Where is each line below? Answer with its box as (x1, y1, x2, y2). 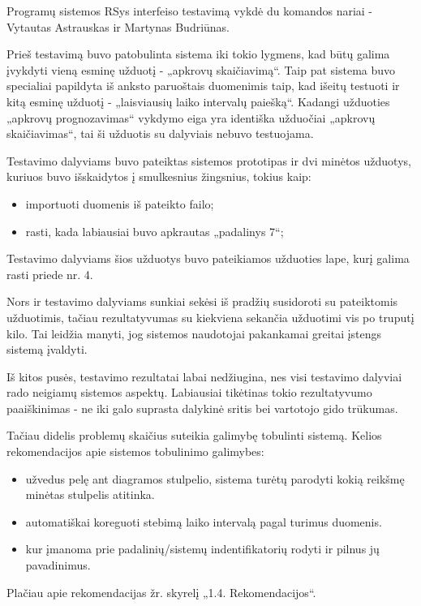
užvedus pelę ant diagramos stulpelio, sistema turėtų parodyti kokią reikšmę (25, 470, 405, 487)
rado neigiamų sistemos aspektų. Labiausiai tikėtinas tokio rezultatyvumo (6, 384, 372, 401)
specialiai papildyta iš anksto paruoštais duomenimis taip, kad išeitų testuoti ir (6, 77, 400, 94)
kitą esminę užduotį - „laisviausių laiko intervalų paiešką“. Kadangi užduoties (6, 92, 390, 110)
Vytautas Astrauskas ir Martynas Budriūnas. (6, 18, 230, 35)
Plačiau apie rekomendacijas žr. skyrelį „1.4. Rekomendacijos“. (6, 583, 316, 600)
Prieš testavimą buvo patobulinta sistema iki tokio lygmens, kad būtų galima (6, 45, 390, 62)
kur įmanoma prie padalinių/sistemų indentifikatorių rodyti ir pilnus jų (25, 540, 380, 557)
